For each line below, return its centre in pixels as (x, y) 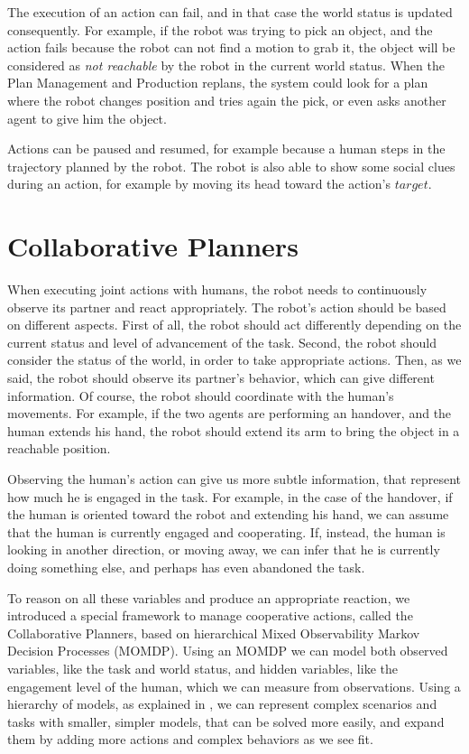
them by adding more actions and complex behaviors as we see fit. (190, 739)
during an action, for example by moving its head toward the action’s (199, 184)
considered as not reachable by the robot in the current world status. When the (226, 65)
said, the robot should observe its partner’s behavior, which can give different (221, 378)
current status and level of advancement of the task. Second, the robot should (222, 342)
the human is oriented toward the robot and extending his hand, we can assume (228, 514)
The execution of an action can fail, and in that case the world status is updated (230, 12)
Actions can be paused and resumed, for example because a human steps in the (226, 149)
